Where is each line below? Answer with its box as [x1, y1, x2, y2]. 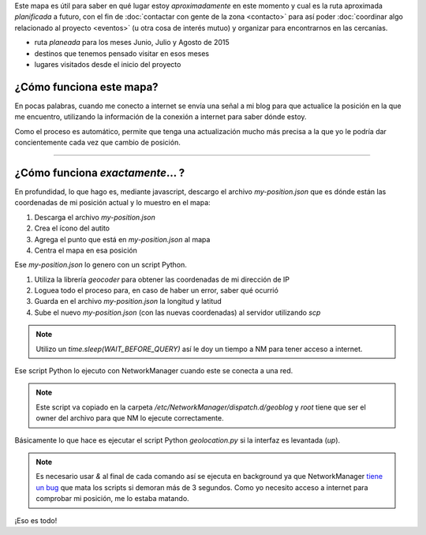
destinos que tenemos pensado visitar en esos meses [34, 48, 209, 58]
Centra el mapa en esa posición [34, 245, 137, 255]
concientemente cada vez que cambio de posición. [14, 138, 181, 148]
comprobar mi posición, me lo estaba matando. [35, 494, 189, 503]
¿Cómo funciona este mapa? [14, 80, 159, 94]
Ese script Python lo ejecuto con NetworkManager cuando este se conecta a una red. [14, 366, 293, 376]
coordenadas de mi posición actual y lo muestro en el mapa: [14, 198, 211, 208]
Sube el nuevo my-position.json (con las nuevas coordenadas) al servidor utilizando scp [34, 308, 321, 317]
